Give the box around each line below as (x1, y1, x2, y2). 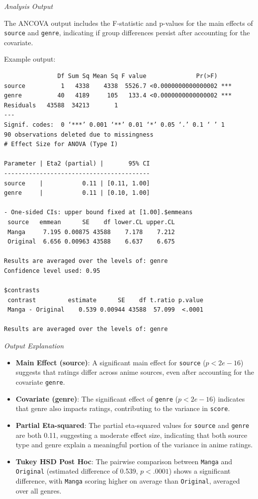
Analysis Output (4, 1, 53, 11)
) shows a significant (169, 466, 231, 476)
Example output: (4, 54, 56, 64)
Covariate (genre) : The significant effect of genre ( (15, 393, 178, 404)
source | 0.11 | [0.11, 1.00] (4, 179, 150, 187)
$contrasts (4, 287, 40, 294)
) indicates (213, 393, 245, 404)
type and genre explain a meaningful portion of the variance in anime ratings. (15, 439, 253, 450)
